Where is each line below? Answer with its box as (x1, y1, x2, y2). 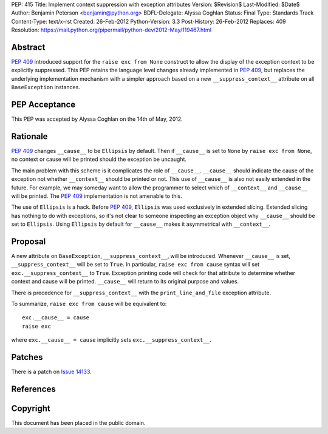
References (11, 384, 56, 394)
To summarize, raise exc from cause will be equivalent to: (11, 300, 167, 308)
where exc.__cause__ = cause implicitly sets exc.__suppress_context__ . (11, 336, 211, 344)
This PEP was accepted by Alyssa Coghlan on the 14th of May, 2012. (11, 115, 183, 123)
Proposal (11, 237, 46, 246)
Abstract (11, 42, 46, 52)
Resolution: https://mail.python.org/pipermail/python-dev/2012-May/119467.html (11, 26, 212, 33)
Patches (11, 352, 43, 362)
